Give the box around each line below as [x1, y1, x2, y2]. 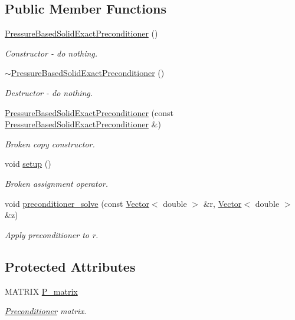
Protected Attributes [5, 257, 136, 275]
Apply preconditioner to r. [5, 228, 99, 240]
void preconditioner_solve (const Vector [5, 197, 149, 209]
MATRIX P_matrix [5, 285, 78, 297]
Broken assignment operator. [5, 177, 108, 189]
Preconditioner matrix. [5, 305, 87, 317]
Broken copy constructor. [5, 137, 95, 150]
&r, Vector [203, 197, 242, 209]
